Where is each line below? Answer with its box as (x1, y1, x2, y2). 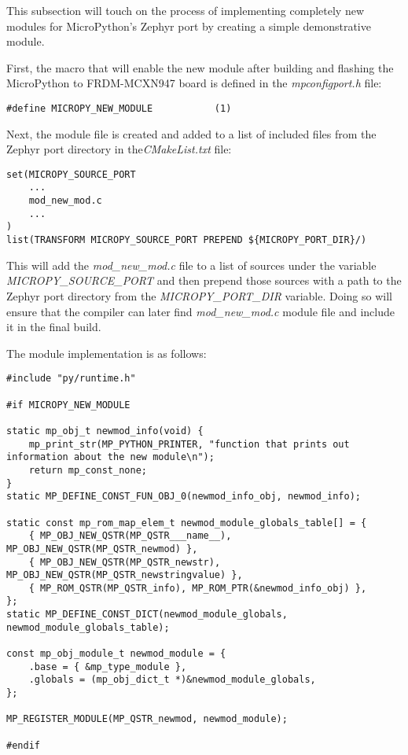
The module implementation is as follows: (6, 344, 207, 361)
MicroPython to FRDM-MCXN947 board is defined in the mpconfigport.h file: (6, 75, 382, 91)
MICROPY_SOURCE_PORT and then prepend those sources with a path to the (6, 272, 402, 289)
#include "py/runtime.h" (6, 373, 136, 385)
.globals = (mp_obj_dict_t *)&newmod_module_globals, (28, 674, 316, 686)
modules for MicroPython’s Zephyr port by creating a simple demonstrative (6, 17, 371, 34)
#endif (6, 739, 40, 751)
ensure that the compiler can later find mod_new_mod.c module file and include (6, 303, 395, 319)
